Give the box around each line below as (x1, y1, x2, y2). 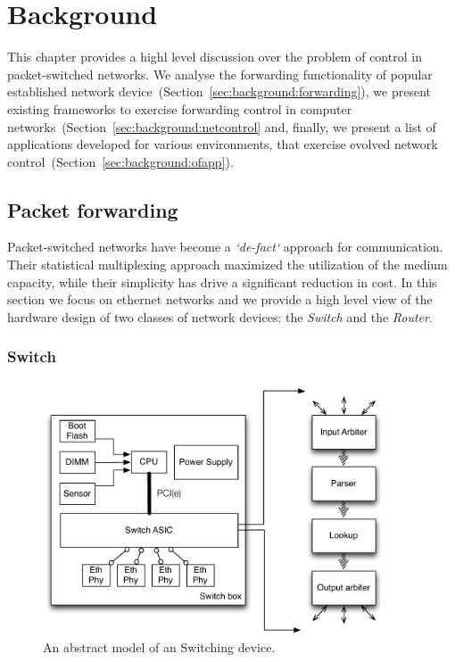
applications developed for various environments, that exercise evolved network (7, 135, 438, 153)
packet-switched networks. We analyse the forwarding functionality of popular (7, 64, 433, 83)
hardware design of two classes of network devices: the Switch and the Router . (7, 307, 433, 326)
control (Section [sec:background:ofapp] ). (7, 152, 234, 170)
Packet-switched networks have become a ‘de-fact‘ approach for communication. (7, 237, 443, 256)
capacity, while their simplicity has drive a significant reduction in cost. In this (7, 272, 437, 291)
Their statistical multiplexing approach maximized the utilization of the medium (7, 255, 448, 274)
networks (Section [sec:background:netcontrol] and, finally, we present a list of (7, 117, 436, 136)
